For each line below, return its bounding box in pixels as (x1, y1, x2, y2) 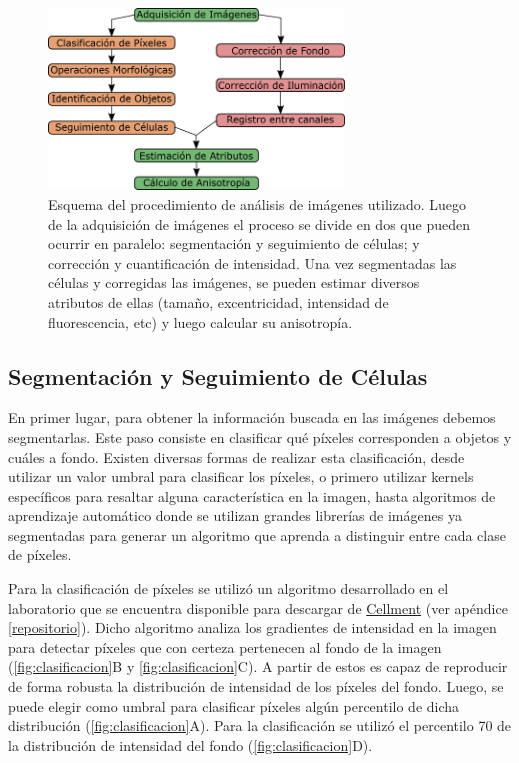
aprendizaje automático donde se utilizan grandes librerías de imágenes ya (8, 505, 462, 526)
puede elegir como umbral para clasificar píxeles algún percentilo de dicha (8, 695, 460, 716)
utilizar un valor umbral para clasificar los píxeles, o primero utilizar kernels (8, 466, 474, 487)
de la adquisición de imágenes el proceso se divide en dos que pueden (48, 213, 470, 234)
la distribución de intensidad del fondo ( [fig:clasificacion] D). (8, 734, 373, 755)
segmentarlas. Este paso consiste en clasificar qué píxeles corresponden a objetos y (8, 426, 512, 447)
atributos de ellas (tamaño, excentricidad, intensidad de (48, 291, 389, 312)
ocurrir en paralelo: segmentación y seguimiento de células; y (48, 233, 420, 254)
